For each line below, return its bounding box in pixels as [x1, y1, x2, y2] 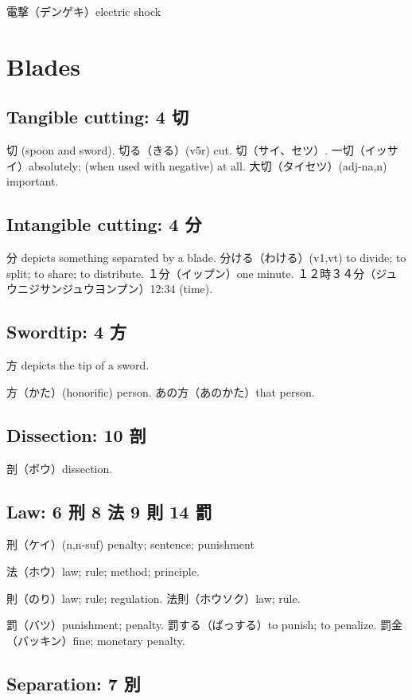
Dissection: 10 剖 [6, 422, 146, 447]
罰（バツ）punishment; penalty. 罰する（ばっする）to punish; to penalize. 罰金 [6, 616, 402, 633]
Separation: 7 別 [6, 671, 141, 695]
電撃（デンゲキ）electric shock [6, 3, 161, 19]
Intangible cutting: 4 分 [6, 212, 202, 237]
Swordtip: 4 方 [6, 319, 127, 344]
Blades [6, 49, 80, 82]
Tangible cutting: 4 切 [6, 104, 189, 129]
